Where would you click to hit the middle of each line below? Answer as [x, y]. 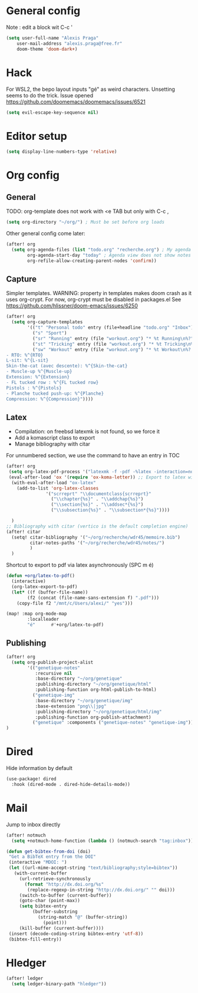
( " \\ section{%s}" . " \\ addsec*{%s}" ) [97, 505]
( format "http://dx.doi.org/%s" [64, 884]
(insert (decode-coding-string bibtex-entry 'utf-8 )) [76, 933]
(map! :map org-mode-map [37, 614]
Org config [33, 176]
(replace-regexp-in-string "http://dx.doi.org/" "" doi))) [101, 890]
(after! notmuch [26, 835]
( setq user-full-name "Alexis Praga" [52, 38]
